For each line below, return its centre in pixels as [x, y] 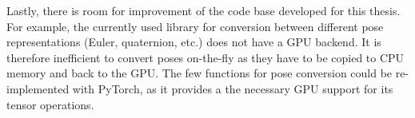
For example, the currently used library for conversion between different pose [195, 26]
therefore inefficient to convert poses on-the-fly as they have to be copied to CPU [206, 57]
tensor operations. [50, 104]
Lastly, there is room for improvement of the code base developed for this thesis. [204, 10]
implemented [38, 88]
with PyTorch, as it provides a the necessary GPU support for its [233, 88]
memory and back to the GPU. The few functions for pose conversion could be [200, 73]
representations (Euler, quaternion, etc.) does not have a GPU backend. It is [194, 42]
